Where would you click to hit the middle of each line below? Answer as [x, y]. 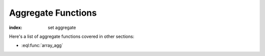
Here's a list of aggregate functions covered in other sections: [72, 36]
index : [16, 28]
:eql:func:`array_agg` [42, 45]
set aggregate [62, 28]
